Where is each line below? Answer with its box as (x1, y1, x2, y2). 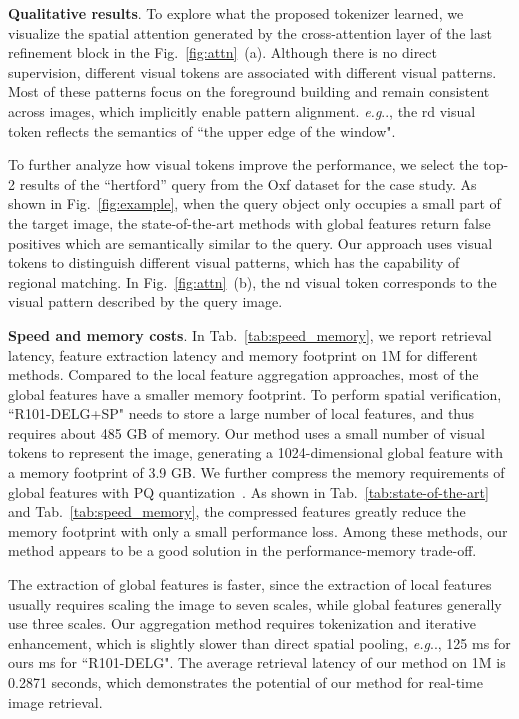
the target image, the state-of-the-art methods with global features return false (8, 212, 491, 233)
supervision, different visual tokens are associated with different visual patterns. (8, 61, 497, 82)
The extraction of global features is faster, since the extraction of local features (8, 574, 492, 595)
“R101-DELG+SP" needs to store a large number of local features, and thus (8, 403, 475, 424)
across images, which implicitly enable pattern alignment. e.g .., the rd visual (8, 100, 476, 121)
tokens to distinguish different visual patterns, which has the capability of (8, 252, 460, 273)
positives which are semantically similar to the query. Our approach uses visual (8, 232, 493, 253)
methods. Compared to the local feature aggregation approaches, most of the (8, 364, 479, 385)
